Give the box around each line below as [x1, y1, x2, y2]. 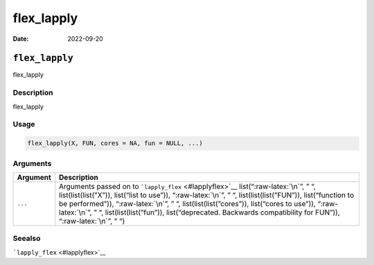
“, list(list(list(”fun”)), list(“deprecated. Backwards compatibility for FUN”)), [98, 208, 341, 217]
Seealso [12, 234, 41, 244]
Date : [12, 35, 29, 43]
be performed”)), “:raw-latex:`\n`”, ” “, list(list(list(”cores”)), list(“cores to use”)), [59, 199, 317, 208]
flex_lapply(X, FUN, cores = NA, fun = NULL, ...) [27, 139, 204, 147]
